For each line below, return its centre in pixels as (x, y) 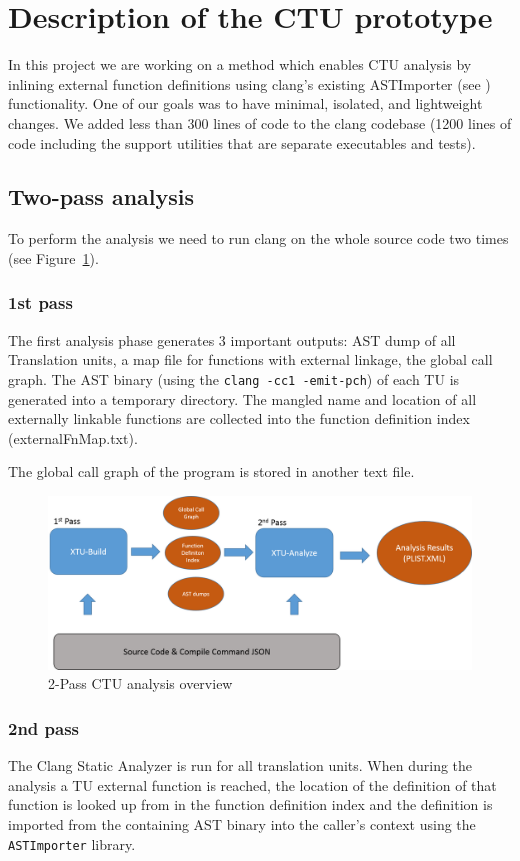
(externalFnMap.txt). (73, 437)
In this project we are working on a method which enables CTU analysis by (240, 64)
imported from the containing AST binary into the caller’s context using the (242, 824)
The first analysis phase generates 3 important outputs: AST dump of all (232, 339)
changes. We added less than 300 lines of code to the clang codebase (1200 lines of (260, 122)
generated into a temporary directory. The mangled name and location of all (242, 398)
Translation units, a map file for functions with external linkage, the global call (250, 359)
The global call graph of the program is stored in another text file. (211, 471)
